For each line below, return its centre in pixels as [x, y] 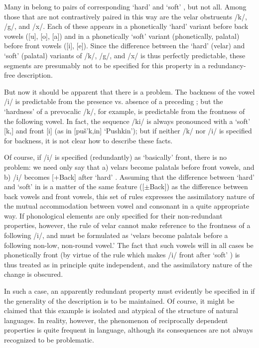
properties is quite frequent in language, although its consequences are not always [129, 330]
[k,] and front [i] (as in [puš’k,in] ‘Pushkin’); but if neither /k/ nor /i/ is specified [128, 131]
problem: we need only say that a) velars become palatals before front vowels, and [129, 167]
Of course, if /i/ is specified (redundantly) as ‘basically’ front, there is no [116, 157]
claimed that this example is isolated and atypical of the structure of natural [121, 310]
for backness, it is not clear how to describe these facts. [88, 140]
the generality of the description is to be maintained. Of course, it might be [119, 300]
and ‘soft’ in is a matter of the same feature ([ [74, 186]
